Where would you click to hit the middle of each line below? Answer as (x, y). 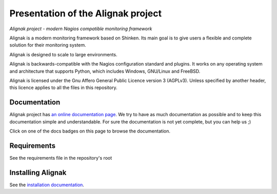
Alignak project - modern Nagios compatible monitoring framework (81, 29)
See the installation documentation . (47, 185)
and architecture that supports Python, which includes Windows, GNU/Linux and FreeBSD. (105, 71)
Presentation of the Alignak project (85, 13)
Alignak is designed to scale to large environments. (63, 54)
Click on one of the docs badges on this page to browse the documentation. (90, 131)
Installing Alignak (38, 172)
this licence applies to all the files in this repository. (63, 88)
